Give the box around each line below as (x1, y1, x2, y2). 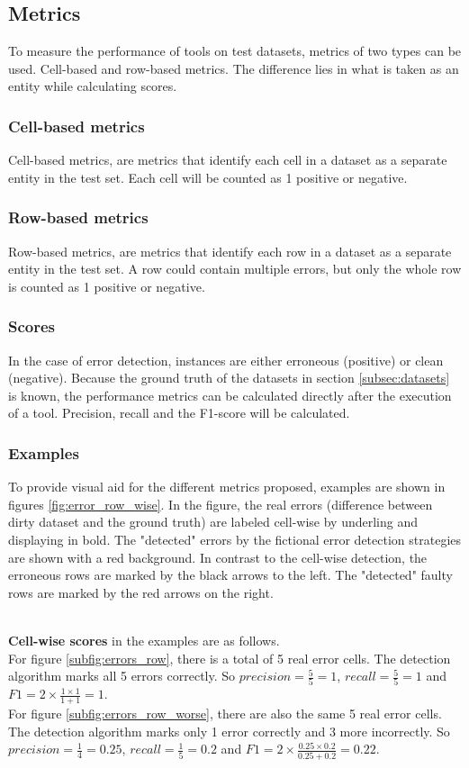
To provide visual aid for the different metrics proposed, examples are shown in (8, 477, 446, 496)
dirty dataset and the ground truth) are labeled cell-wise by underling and (8, 512, 419, 531)
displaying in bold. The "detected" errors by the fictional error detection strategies (8, 529, 462, 548)
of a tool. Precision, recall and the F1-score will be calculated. (8, 403, 350, 422)
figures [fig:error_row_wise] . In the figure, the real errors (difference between (8, 494, 433, 513)
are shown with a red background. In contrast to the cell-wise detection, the (8, 547, 428, 566)
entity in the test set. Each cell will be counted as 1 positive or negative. (8, 167, 408, 186)
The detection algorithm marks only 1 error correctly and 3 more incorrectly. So (8, 721, 450, 740)
